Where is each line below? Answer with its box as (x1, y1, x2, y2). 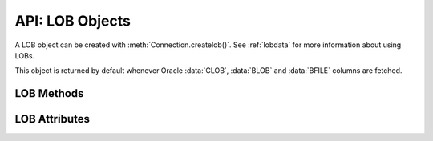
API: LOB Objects (14, 12, 132, 30)
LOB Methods (14, 87, 84, 100)
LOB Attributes (14, 112, 90, 126)
